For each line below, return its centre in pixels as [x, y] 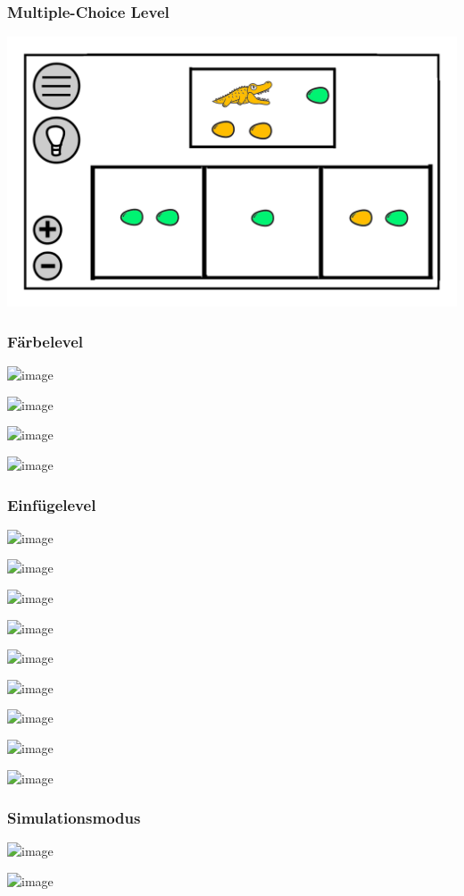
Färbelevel [46, 341]
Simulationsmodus [74, 818]
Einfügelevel [52, 504]
